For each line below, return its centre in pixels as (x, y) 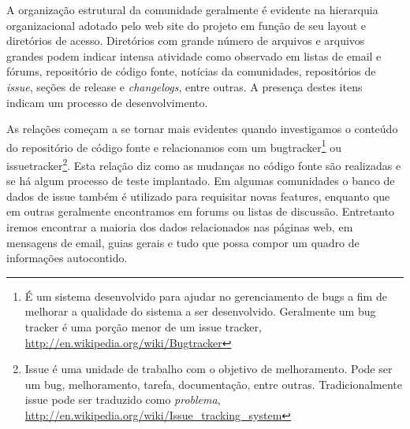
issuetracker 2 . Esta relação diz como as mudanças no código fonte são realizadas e (204, 164)
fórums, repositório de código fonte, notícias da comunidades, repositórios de (191, 71)
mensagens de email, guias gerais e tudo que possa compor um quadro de (183, 242)
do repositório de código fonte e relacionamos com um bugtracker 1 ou (174, 146)
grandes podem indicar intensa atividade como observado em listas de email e (194, 55)
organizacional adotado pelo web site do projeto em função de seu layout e (186, 25)
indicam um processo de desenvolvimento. (107, 102)
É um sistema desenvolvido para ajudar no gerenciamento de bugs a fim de (206, 296)
